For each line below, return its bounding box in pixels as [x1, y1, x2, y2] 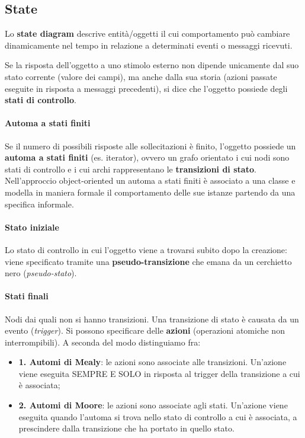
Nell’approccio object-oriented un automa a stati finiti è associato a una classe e [5, 174, 296, 187]
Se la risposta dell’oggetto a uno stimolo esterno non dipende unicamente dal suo [5, 59, 299, 71]
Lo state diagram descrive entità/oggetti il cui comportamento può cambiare [5, 27, 290, 40]
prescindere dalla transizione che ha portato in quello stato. [18, 422, 235, 434]
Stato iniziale [5, 220, 59, 233]
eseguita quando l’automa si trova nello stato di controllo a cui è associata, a [18, 410, 297, 423]
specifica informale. [5, 197, 74, 210]
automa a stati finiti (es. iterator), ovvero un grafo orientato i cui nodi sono [5, 151, 290, 164]
